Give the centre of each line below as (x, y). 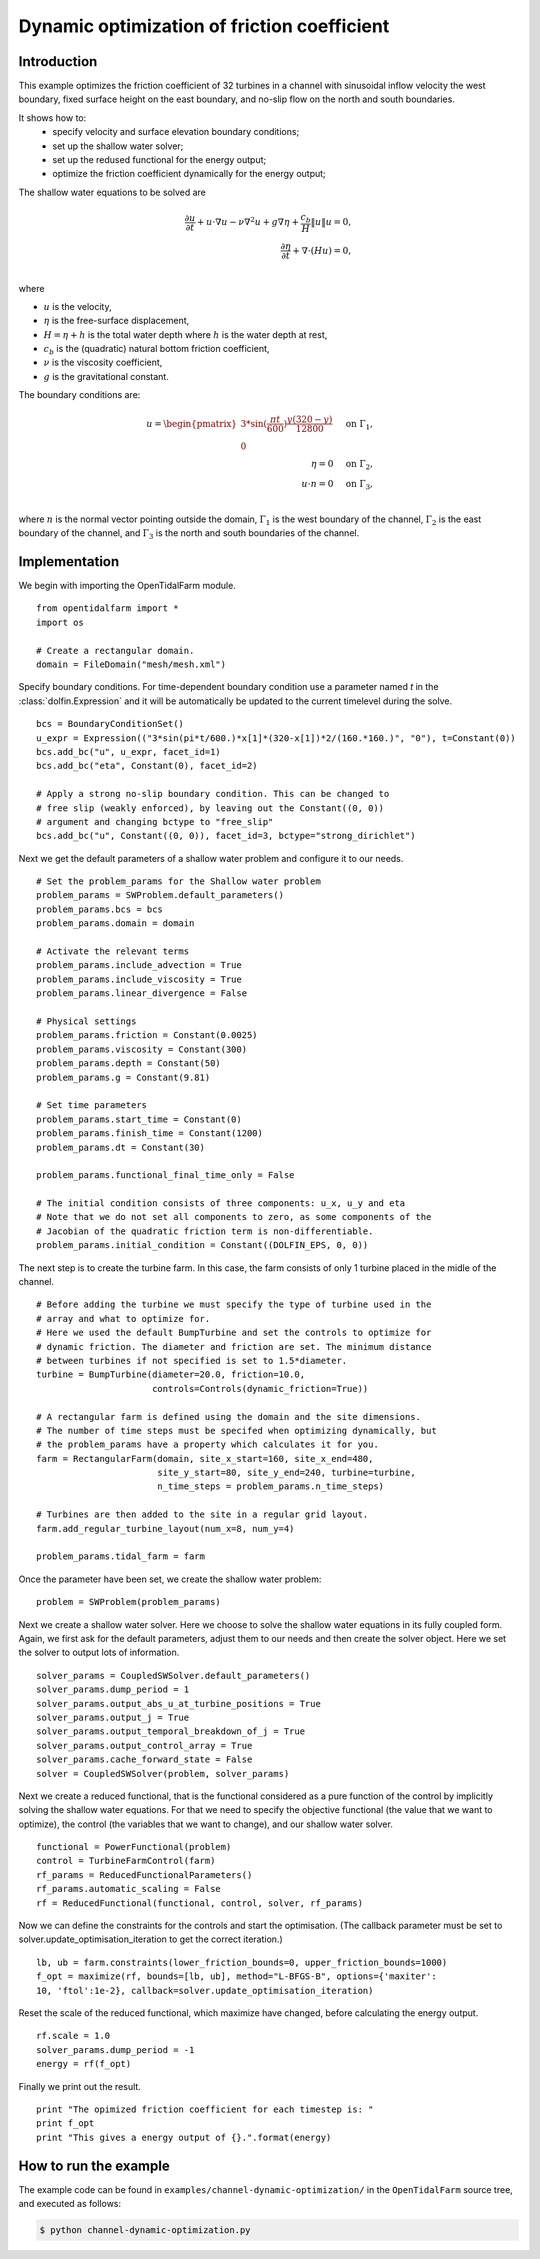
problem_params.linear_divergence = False (142, 993)
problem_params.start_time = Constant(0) (139, 1119)
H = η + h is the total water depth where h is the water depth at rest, (185, 334)
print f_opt (65, 2123)
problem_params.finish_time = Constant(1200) (150, 1133)
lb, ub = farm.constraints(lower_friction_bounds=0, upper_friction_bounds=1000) (242, 1962)
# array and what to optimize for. (123, 1318)
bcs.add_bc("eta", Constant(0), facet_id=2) (147, 766)
